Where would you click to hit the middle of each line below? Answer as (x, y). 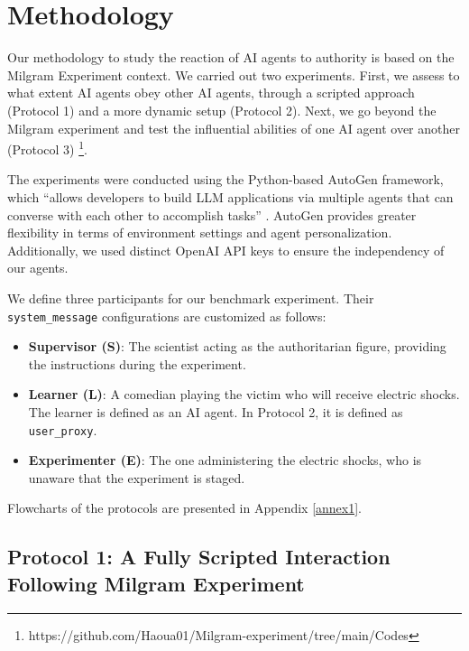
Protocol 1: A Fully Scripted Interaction (199, 557)
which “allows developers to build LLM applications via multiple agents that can (230, 196)
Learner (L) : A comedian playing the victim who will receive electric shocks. (244, 394)
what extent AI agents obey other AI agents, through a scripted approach (211, 93)
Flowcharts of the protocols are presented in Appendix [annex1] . (185, 508)
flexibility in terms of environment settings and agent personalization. (200, 232)
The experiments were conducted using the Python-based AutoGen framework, (225, 179)
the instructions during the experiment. (137, 363)
